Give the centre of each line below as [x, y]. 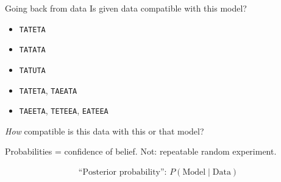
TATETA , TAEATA [48, 90]
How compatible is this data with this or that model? [105, 131]
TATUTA [32, 70]
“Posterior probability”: [123, 173]
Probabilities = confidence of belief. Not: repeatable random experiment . [141, 151]
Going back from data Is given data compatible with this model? [126, 8]
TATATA [32, 50]
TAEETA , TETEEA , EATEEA [64, 110]
